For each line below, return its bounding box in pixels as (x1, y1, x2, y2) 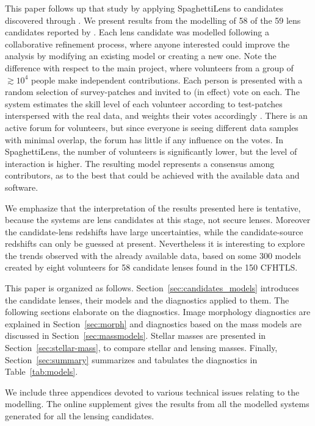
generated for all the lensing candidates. (5, 410, 154, 422)
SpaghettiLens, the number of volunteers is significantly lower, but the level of (5, 145, 297, 158)
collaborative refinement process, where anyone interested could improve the (5, 37, 290, 50)
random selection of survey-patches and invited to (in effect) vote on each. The (5, 85, 300, 98)
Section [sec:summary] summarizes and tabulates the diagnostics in (5, 353, 258, 366)
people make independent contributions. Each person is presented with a (31, 73, 303, 86)
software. (5, 180, 38, 193)
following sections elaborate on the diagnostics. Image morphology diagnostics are (5, 305, 311, 318)
